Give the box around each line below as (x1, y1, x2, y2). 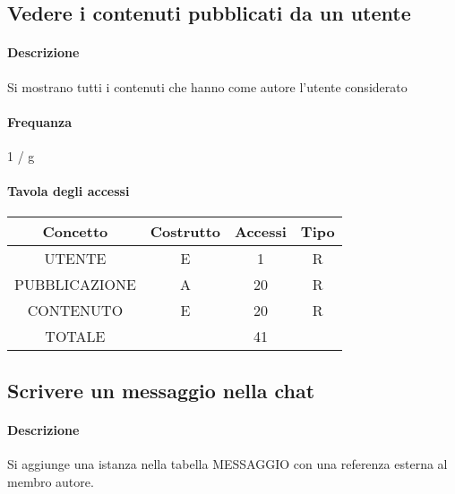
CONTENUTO (27, 300, 124, 321)
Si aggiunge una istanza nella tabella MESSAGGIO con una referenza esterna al (7, 454, 448, 473)
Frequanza (7, 112, 73, 131)
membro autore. (7, 472, 94, 490)
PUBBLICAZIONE (14, 274, 136, 295)
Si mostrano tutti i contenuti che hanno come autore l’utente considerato (7, 77, 408, 96)
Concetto (42, 221, 108, 243)
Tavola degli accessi (7, 182, 130, 200)
